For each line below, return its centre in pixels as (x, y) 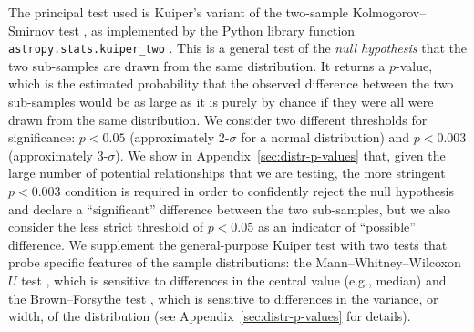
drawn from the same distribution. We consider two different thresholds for (218, 119)
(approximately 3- (58, 155)
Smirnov (31, 30)
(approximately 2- (180, 137)
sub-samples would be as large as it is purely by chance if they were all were (221, 102)
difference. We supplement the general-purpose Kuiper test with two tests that (228, 244)
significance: (42, 137)
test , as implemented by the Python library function (207, 30)
